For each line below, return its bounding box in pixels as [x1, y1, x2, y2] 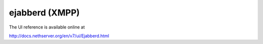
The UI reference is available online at [9, 24, 85, 30]
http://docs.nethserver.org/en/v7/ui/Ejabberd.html [9, 33, 110, 39]
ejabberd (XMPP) [9, 7, 80, 18]
